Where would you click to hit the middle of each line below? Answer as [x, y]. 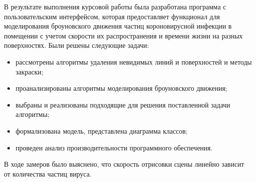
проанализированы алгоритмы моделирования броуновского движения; [121, 88]
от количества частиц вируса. [48, 173]
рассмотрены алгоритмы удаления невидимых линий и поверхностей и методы [134, 61]
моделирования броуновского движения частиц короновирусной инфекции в [118, 26]
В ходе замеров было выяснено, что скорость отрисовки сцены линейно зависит [124, 164]
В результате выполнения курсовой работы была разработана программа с [115, 6]
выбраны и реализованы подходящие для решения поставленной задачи [123, 104]
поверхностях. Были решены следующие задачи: [77, 45]
